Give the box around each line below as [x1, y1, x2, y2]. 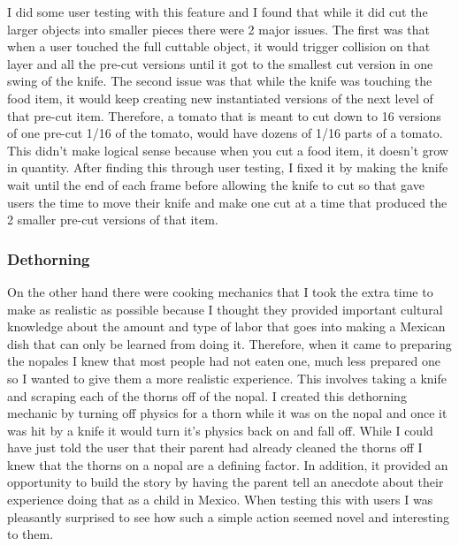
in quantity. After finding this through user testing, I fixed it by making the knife [7, 158, 448, 177]
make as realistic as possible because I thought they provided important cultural [7, 300, 443, 318]
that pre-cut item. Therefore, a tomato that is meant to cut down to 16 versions [7, 106, 441, 125]
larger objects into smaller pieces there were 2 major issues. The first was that [7, 19, 430, 38]
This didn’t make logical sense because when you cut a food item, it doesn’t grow [7, 140, 448, 159]
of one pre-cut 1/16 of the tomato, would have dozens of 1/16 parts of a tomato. [7, 124, 443, 142]
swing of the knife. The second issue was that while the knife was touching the [7, 72, 432, 90]
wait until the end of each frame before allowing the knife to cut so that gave [7, 175, 425, 193]
